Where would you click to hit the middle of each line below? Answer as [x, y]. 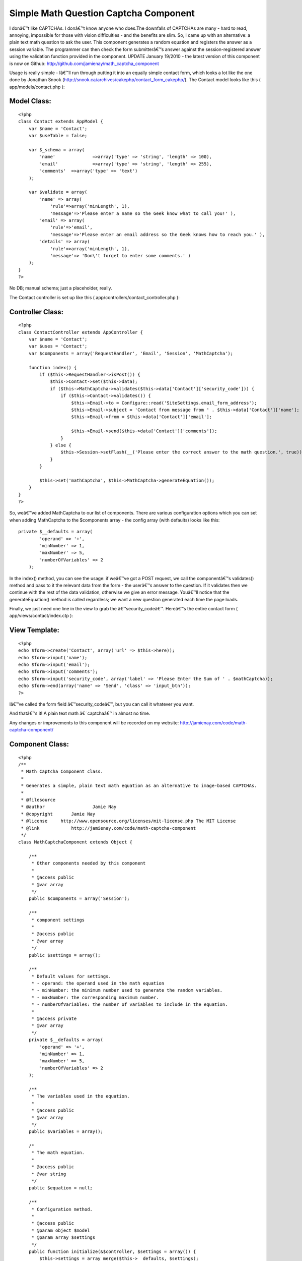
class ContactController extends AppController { [81, 332]
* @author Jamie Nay [69, 807]
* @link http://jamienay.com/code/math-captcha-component [108, 828]
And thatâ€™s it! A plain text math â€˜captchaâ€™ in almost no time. [80, 713]
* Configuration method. [62, 1209]
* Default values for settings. [71, 976]
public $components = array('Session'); [79, 899]
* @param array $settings [63, 1238]
